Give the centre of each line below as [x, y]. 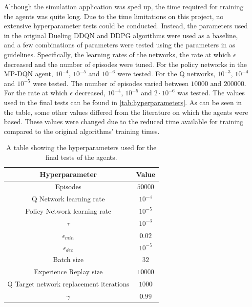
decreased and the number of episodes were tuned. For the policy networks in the [126, 64]
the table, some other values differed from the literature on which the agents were [126, 112]
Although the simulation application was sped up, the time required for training [124, 6]
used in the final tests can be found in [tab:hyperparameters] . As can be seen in [123, 102]
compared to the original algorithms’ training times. [82, 131]
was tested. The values [211, 93]
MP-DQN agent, [29, 74]
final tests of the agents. [81, 157]
